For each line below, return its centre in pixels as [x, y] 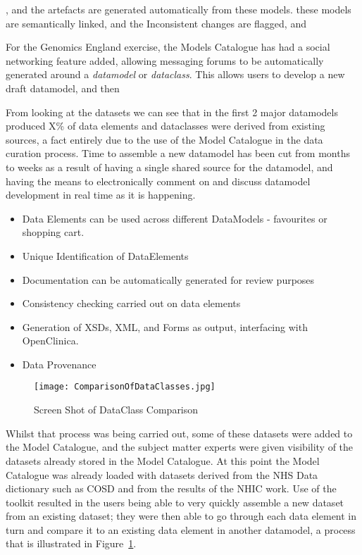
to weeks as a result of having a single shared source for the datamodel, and [169, 167]
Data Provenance [59, 364]
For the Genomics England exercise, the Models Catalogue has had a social [168, 47]
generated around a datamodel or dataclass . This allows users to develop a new [175, 74]
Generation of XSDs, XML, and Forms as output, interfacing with [165, 326]
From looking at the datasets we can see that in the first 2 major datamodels [172, 112]
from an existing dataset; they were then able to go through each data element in [181, 516]
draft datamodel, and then [63, 88]
